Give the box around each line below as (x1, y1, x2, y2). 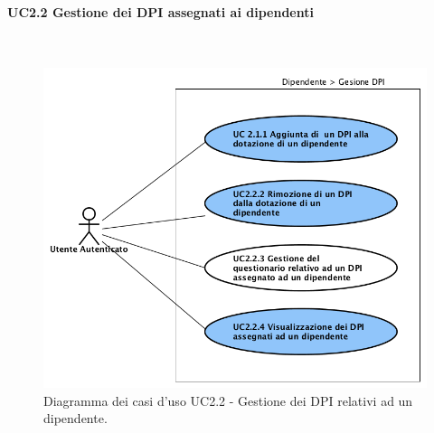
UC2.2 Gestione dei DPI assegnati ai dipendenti (7, 2, 314, 21)
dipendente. (43, 409, 108, 428)
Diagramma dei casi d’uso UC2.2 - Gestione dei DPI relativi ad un (43, 391, 413, 409)
